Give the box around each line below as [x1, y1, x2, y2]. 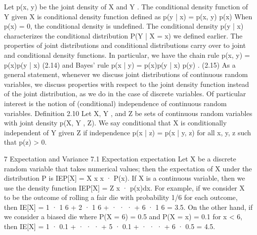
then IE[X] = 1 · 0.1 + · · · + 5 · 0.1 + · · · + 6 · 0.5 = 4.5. [4, 221, 215, 232]
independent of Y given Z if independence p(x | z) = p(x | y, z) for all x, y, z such [4, 127, 251, 137]
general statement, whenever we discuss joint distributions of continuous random [4, 69, 248, 79]
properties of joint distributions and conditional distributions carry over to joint [4, 40, 246, 50]
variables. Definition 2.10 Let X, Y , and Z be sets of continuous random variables [4, 108, 253, 118]
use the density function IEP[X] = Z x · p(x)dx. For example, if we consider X [4, 182, 245, 193]
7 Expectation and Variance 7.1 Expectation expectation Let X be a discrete [4, 153, 236, 163]
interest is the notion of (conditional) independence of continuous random [4, 98, 227, 108]
